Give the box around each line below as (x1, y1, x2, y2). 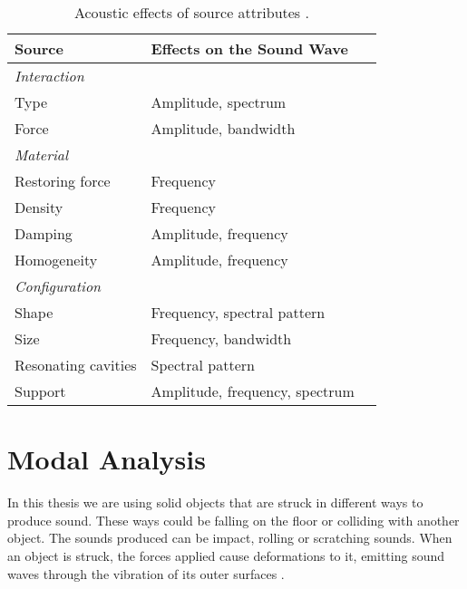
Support (15, 381, 66, 401)
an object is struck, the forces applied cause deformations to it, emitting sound (7, 546, 445, 565)
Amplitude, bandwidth (151, 118, 296, 139)
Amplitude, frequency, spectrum (151, 381, 355, 401)
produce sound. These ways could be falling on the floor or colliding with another (7, 510, 460, 529)
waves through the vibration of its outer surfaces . (7, 564, 285, 583)
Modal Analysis (7, 440, 206, 478)
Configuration (15, 275, 102, 296)
